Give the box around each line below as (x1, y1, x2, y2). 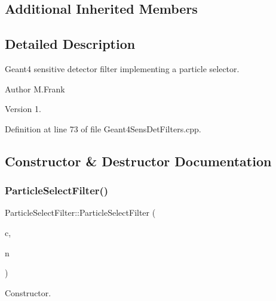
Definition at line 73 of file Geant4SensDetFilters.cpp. (5, 122, 201, 135)
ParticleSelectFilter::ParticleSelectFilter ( (5, 206, 156, 219)
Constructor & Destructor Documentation (5, 151, 272, 170)
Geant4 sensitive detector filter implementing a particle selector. (5, 62, 240, 75)
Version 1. (5, 103, 41, 115)
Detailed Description (5, 35, 136, 53)
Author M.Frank (5, 82, 65, 95)
